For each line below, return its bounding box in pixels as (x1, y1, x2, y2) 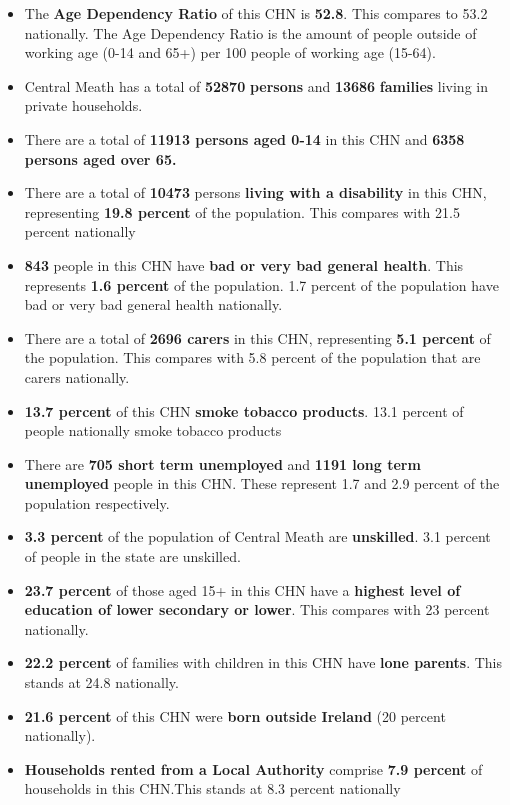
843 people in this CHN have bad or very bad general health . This (24, 254, 464, 275)
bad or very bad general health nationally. (24, 294, 283, 315)
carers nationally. (24, 366, 130, 387)
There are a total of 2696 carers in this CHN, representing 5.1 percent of (24, 327, 491, 348)
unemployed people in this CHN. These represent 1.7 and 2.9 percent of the (24, 473, 500, 494)
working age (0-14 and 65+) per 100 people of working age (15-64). (24, 42, 436, 63)
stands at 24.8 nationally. (24, 672, 179, 693)
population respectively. (24, 492, 170, 513)
